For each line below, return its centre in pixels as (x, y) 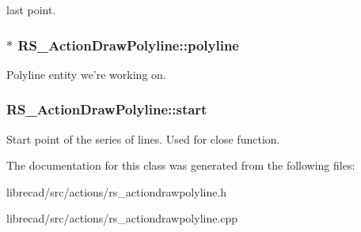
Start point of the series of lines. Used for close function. (143, 138)
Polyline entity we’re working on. (86, 74)
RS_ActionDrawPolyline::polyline (128, 45)
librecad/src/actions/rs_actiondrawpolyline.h (117, 191)
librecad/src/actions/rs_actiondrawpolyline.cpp (122, 218)
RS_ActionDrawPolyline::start (107, 109)
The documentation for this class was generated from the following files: (181, 165)
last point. (31, 9)
